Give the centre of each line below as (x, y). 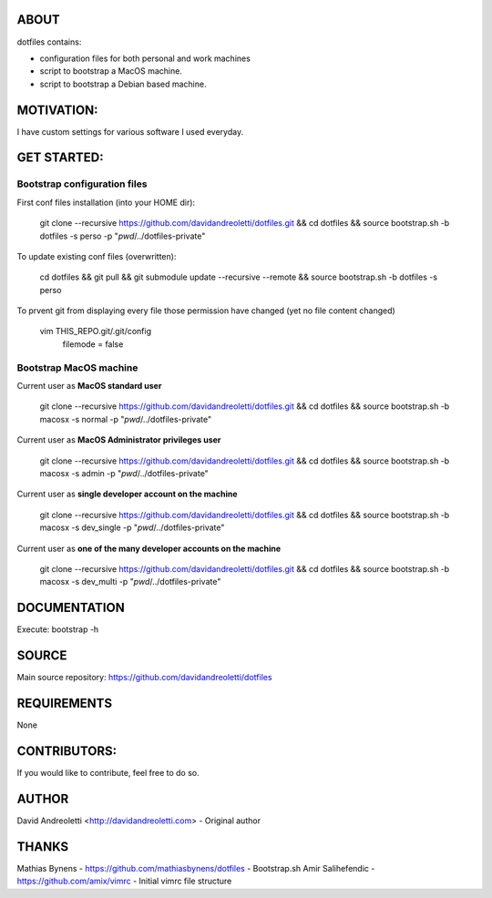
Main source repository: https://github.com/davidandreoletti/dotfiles (144, 678)
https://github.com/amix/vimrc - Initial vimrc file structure (124, 881)
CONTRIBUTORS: (67, 751)
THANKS (43, 847)
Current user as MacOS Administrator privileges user (119, 440)
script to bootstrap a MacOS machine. (111, 71)
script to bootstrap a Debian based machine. (123, 84)
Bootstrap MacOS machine (77, 367)
